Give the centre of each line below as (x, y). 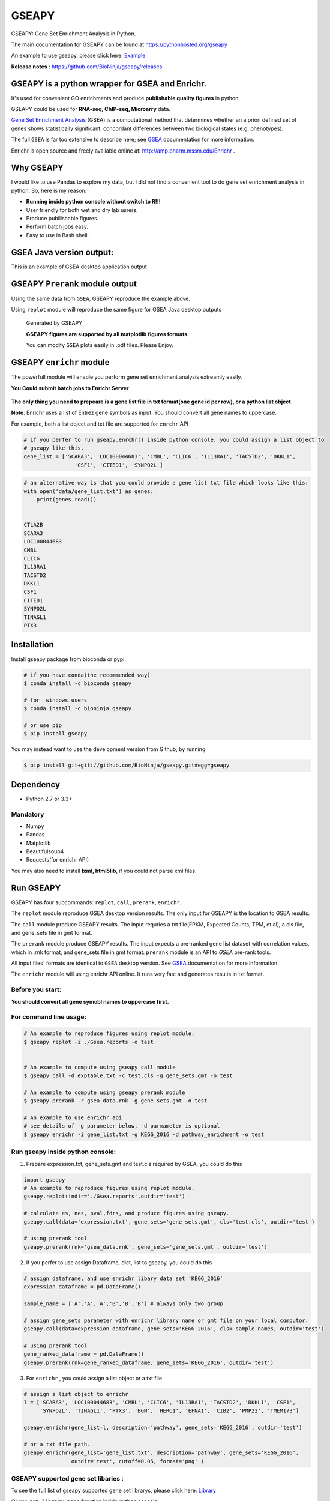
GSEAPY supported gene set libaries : (67, 1479)
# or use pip (43, 725)
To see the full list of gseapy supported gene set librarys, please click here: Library (113, 1490)
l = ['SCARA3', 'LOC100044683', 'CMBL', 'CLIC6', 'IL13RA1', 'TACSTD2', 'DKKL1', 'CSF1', (160, 1402)
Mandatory (28, 814)
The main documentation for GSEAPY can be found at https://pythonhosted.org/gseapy (119, 44)
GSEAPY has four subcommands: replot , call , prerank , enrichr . (96, 902)
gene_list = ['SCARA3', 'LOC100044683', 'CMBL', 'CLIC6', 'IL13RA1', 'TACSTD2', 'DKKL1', (160, 457)
